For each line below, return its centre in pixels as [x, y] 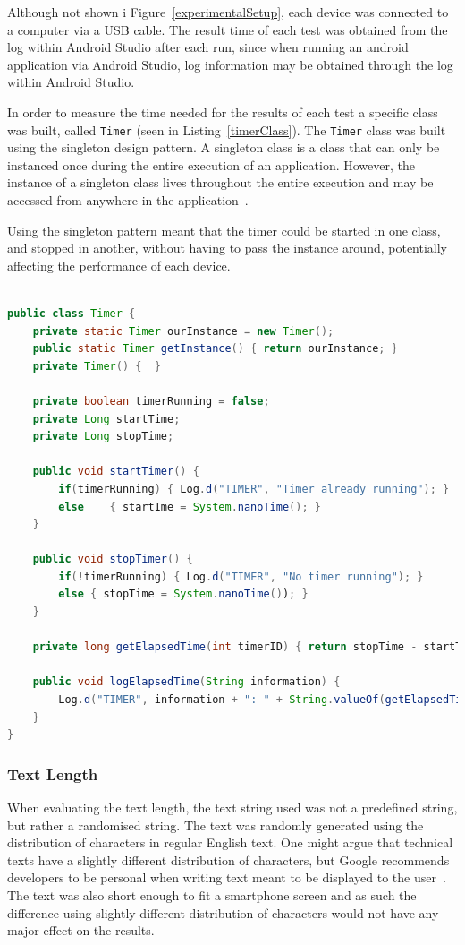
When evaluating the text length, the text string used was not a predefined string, [232, 808]
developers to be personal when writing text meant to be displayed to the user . [227, 877]
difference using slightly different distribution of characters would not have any [223, 912]
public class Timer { [72, 313]
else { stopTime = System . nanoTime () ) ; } [183, 594]
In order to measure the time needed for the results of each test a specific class [223, 112]
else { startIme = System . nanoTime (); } [190, 507]
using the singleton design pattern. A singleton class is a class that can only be [224, 147]
